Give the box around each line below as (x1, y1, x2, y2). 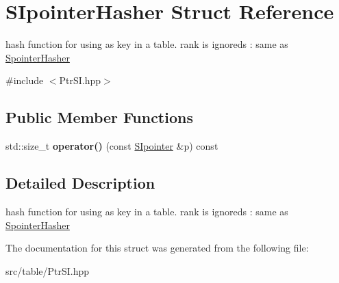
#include (5, 73, 44, 87)
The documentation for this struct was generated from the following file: (5, 241, 309, 255)
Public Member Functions (5, 107, 193, 128)
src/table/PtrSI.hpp (5, 263, 90, 278)
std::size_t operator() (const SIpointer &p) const (5, 139, 218, 153)
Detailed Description (5, 172, 155, 193)
